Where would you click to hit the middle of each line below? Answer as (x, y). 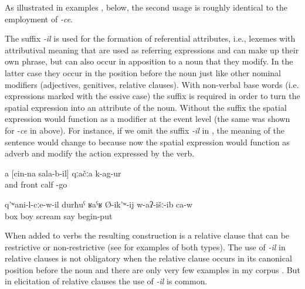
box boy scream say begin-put (59, 215)
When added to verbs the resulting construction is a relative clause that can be (147, 235)
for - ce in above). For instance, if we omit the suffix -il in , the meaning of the (145, 130)
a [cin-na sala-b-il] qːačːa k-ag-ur (63, 173)
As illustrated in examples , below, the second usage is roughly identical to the (146, 7)
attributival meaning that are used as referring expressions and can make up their (152, 50)
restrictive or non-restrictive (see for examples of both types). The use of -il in (145, 246)
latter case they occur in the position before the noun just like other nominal (143, 72)
